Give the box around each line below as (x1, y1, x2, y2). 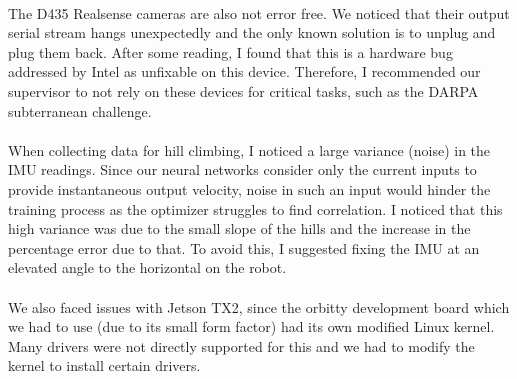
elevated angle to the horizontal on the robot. (8, 257, 287, 278)
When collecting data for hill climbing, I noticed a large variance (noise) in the (8, 139, 491, 160)
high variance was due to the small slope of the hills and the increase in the (8, 218, 471, 239)
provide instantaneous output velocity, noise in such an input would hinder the (8, 178, 491, 199)
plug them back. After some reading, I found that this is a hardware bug (8, 41, 453, 62)
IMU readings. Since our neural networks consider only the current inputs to (8, 159, 477, 180)
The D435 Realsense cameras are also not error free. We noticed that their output (8, 2, 510, 23)
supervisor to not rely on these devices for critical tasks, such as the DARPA (8, 80, 479, 101)
